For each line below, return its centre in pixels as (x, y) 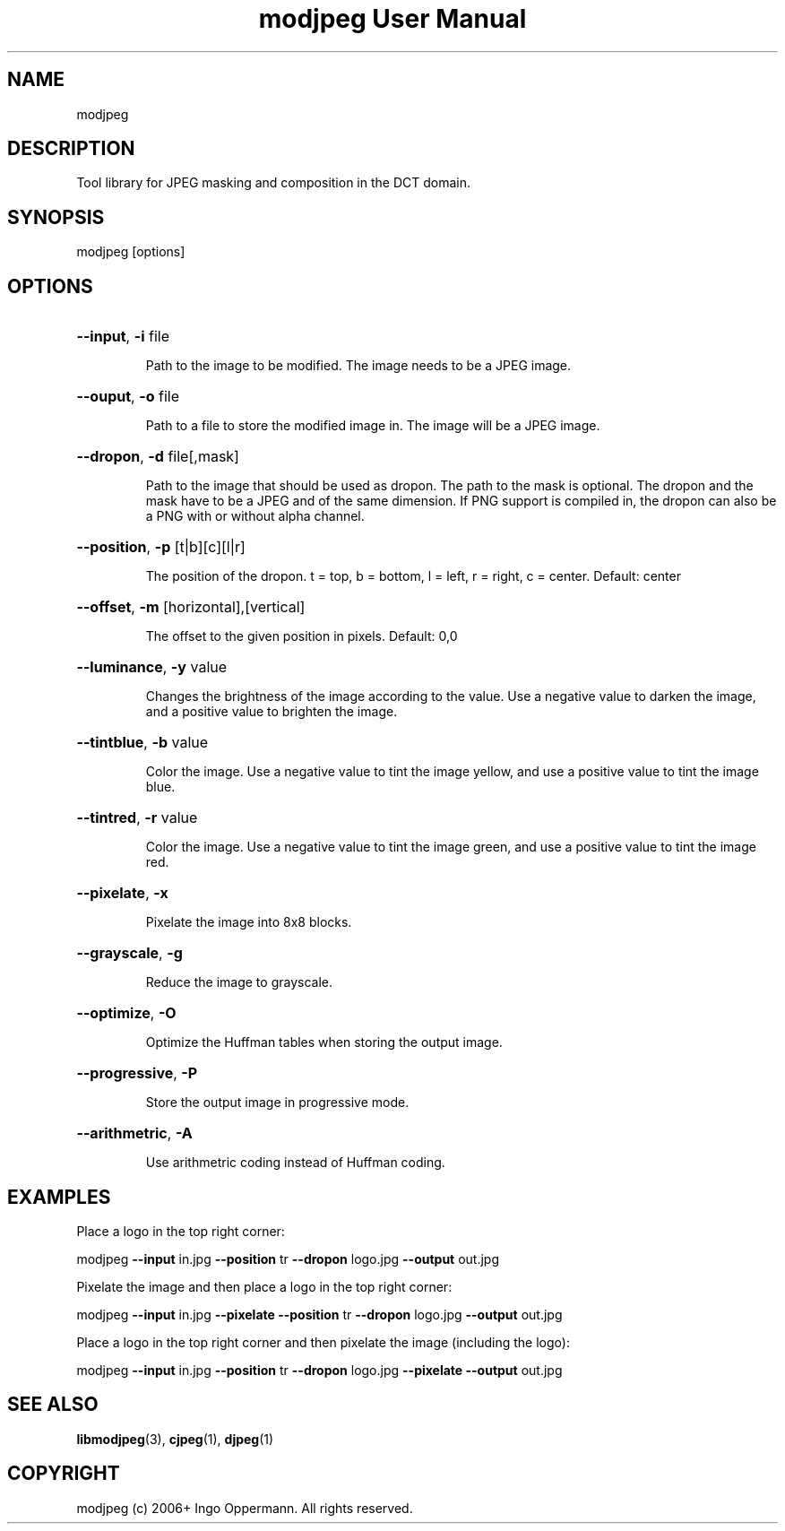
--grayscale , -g (129, 953)
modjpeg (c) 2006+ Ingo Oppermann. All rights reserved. (245, 1508)
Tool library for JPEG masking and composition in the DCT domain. (273, 183)
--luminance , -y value (152, 667)
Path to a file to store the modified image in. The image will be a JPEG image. (373, 426)
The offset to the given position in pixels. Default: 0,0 (302, 636)
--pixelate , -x (122, 893)
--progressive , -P (137, 1073)
